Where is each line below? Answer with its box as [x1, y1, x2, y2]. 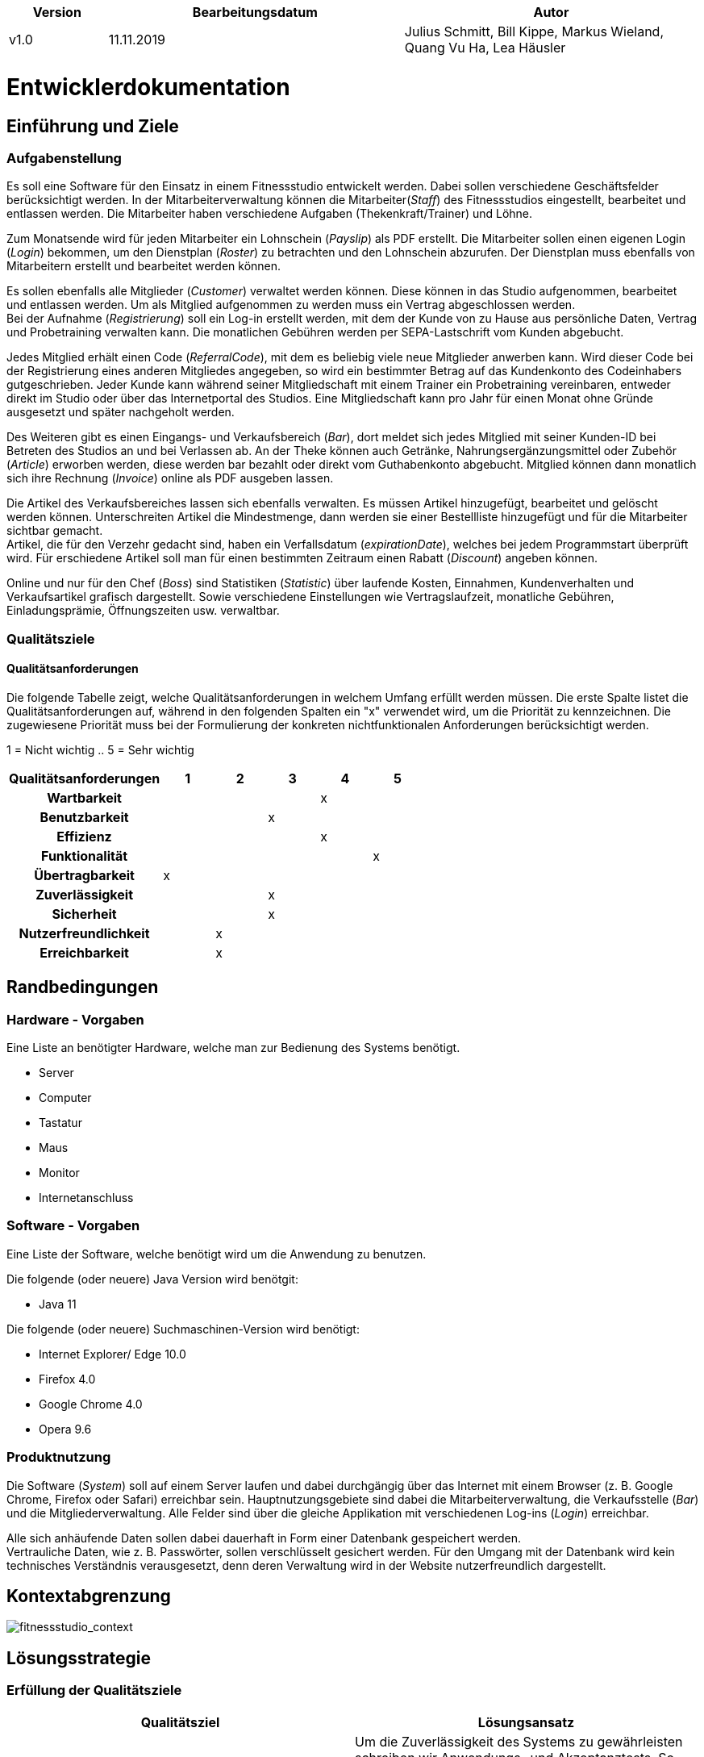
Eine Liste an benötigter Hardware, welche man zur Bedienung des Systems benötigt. [6, 1041, 460, 1055]
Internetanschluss [39, 1191, 134, 1205]
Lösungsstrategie [6, 1647, 152, 1668]
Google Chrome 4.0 [39, 1396, 143, 1411]
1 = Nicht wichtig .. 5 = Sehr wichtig [6, 742, 194, 757]
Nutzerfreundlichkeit [19, 924, 150, 941]
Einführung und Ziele [6, 115, 179, 136]
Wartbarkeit [47, 789, 122, 806]
